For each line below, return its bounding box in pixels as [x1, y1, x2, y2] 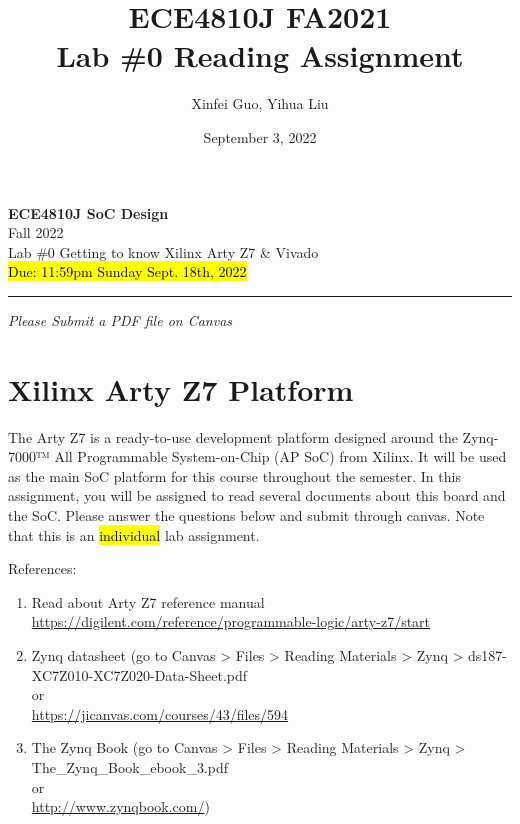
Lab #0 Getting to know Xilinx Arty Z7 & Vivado [8, 241, 319, 262]
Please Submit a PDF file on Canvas [8, 309, 233, 330]
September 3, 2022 [203, 126, 317, 147]
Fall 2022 [8, 222, 64, 243]
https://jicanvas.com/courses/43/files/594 [31, 703, 289, 724]
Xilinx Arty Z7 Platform [8, 368, 354, 409]
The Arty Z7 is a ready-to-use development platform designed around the [8, 426, 458, 447]
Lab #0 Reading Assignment [56, 35, 464, 76]
